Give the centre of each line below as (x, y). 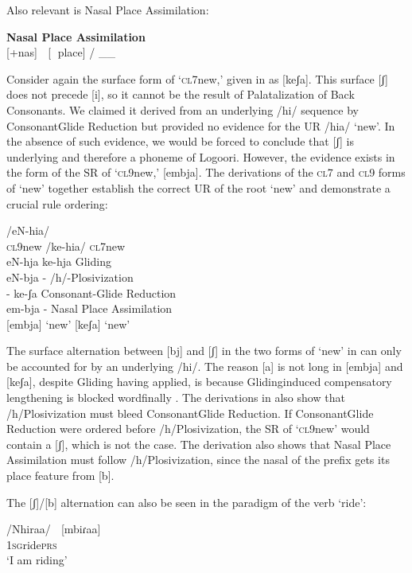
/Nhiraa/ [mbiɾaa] (54, 529)
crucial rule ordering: (57, 203)
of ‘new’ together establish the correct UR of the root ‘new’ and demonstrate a (198, 187)
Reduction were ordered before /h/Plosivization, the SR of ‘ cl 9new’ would (188, 429)
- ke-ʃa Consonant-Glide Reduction (91, 292)
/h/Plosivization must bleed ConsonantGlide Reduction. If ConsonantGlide (190, 413)
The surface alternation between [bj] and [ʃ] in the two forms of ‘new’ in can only (204, 351)
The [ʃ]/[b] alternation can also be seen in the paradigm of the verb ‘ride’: (187, 502)
